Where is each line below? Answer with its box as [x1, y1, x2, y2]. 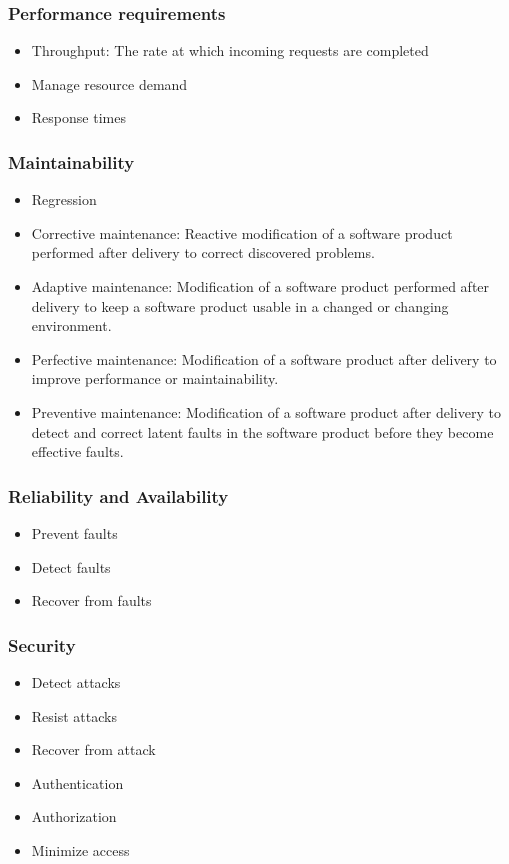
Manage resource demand [31, 73, 188, 94]
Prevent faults [31, 522, 118, 543]
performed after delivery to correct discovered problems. [31, 242, 375, 263]
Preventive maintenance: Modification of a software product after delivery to [31, 401, 501, 422]
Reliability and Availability [8, 483, 229, 508]
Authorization [31, 806, 117, 827]
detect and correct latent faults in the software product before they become [31, 421, 494, 442]
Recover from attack [31, 739, 156, 760]
